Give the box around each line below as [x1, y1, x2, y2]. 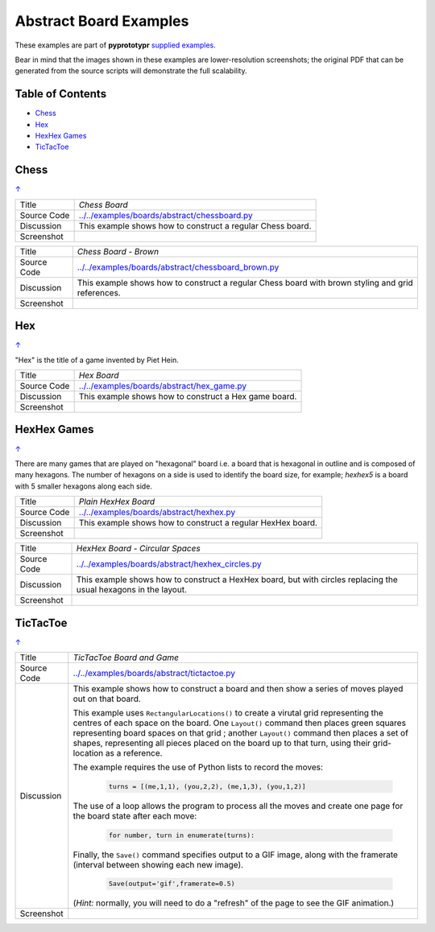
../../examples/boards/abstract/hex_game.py [78, 381, 247, 391]
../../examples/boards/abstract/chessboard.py [78, 209, 253, 221]
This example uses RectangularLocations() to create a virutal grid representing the [72, 707, 384, 718]
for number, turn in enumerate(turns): [109, 831, 255, 839]
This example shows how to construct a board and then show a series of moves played [72, 683, 404, 694]
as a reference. [105, 747, 163, 758]
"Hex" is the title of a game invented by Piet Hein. [14, 355, 179, 365]
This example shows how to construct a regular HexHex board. [78, 518, 318, 529]
